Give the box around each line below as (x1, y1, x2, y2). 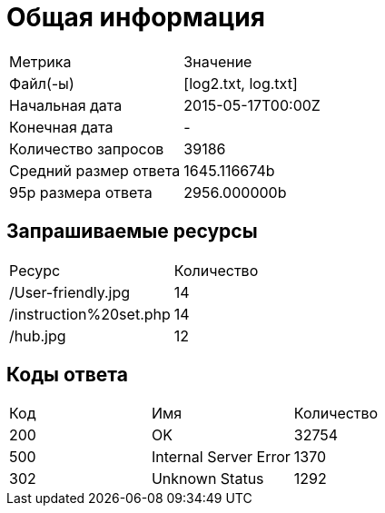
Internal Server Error (151, 448, 291, 467)
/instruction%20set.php (9, 304, 171, 323)
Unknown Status (151, 469, 264, 488)
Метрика (9, 52, 72, 71)
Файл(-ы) (9, 74, 74, 93)
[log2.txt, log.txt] (183, 74, 298, 93)
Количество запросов (9, 139, 164, 158)
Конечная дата (9, 117, 114, 136)
